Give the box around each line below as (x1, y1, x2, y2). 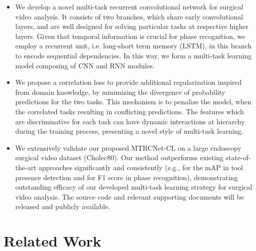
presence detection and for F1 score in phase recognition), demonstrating (15, 172, 238, 182)
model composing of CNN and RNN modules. (15, 60, 155, 70)
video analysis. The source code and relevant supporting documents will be (15, 191, 244, 202)
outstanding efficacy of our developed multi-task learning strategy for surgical (15, 182, 253, 192)
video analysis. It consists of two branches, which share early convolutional (15, 11, 243, 21)
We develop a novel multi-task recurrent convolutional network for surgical (15, 1, 244, 11)
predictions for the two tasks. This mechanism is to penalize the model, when (15, 96, 252, 107)
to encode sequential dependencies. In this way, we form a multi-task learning (15, 50, 252, 60)
